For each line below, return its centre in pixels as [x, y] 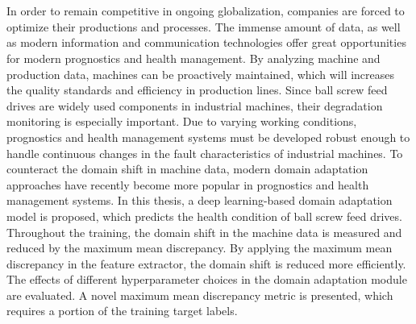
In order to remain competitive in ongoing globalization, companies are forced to [206, 11]
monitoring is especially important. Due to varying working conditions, [182, 121]
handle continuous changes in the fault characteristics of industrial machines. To [205, 153]
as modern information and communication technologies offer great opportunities [206, 42]
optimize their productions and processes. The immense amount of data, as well [204, 26]
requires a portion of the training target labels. [122, 311]
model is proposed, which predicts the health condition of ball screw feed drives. [204, 216]
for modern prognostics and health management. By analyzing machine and [193, 58]
